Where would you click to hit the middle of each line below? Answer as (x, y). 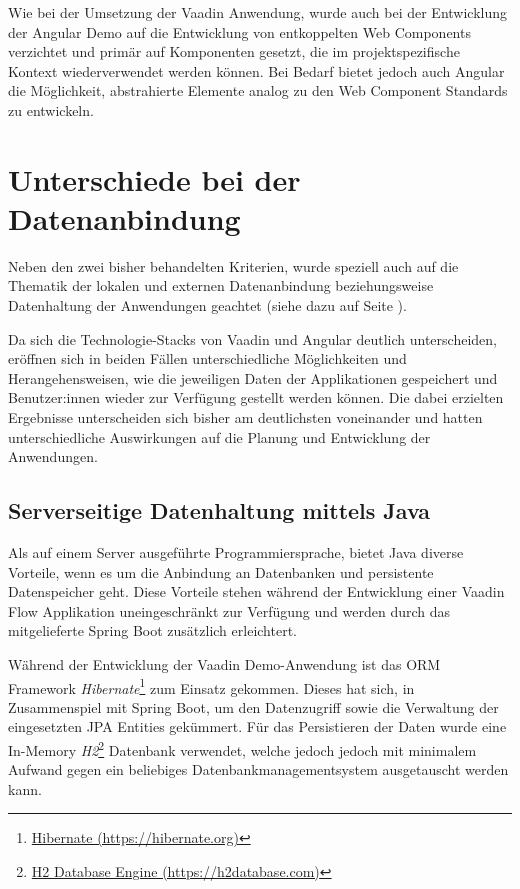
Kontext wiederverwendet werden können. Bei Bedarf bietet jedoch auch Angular (256, 70)
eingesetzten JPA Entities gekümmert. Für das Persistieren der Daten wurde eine (257, 726)
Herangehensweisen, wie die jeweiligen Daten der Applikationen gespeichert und (253, 377)
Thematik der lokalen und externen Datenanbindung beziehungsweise (221, 285)
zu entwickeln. (51, 109)
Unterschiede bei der (154, 178)
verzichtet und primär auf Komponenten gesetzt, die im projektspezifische (234, 51)
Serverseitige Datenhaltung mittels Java (219, 510)
